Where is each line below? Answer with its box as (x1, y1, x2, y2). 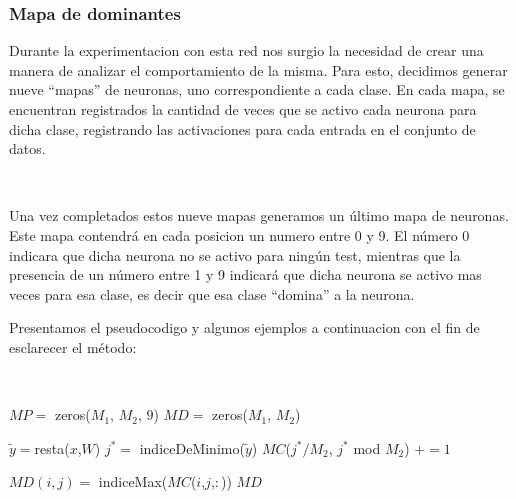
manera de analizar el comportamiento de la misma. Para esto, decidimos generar (9, 59, 508, 80)
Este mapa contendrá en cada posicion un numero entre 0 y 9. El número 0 (9, 224, 470, 245)
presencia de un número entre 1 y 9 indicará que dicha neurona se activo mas (9, 264, 482, 285)
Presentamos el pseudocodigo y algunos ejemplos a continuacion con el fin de (9, 317, 480, 338)
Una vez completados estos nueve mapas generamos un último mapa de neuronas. (9, 205, 509, 226)
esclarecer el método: (9, 336, 137, 357)
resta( (34, 437, 70, 458)
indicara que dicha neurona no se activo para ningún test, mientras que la (9, 244, 461, 265)
